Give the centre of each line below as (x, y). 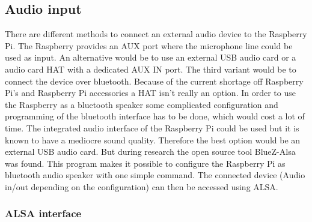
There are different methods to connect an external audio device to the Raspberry (156, 34)
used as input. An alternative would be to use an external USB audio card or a (151, 57)
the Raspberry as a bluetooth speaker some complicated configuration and (142, 104)
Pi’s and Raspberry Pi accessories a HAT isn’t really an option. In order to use (150, 93)
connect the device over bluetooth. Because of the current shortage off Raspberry (154, 81)
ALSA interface (43, 213)
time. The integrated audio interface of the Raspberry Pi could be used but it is (152, 127)
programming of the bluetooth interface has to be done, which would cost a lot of (155, 116)
